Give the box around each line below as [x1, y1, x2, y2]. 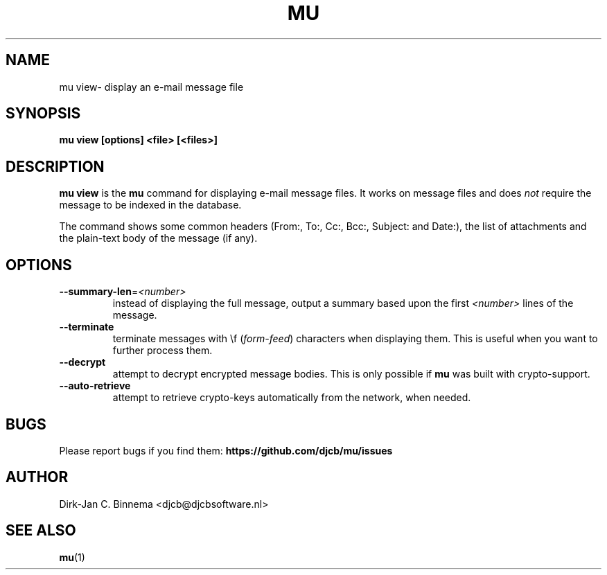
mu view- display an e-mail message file [59, 80, 244, 93]
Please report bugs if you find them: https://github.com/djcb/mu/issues [59, 444, 393, 457]
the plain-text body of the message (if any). [59, 232, 258, 245]
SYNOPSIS [6, 105, 81, 123]
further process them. [112, 344, 213, 357]
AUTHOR [6, 468, 69, 486]
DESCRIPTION [6, 157, 105, 175]
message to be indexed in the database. [59, 199, 242, 211]
